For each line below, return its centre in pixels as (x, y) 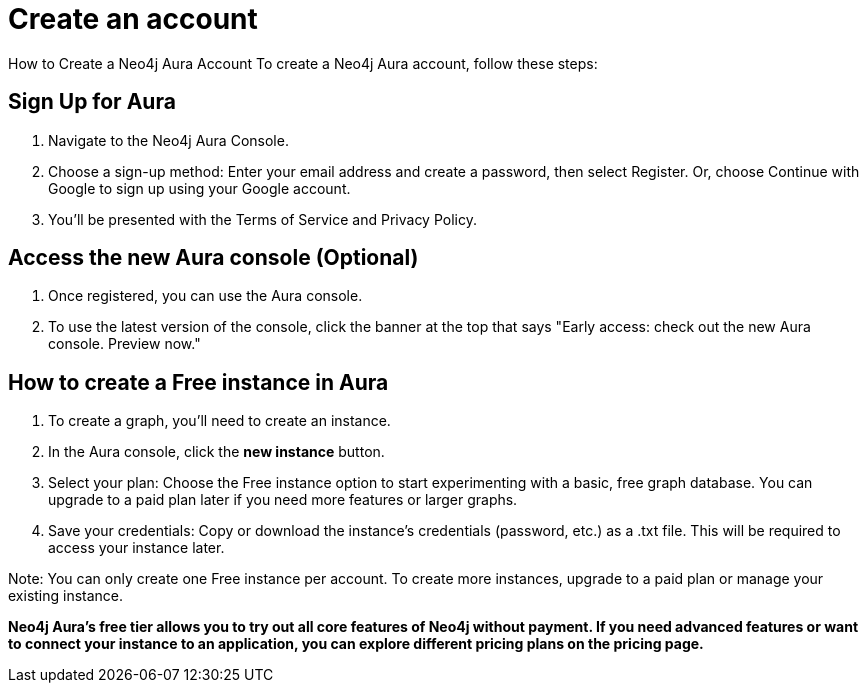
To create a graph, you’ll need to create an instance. (219, 421)
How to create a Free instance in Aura (198, 382)
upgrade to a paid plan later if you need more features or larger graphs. (283, 500)
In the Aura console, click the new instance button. (216, 452)
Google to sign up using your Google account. (199, 188)
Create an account (133, 19)
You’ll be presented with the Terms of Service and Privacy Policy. (262, 219)
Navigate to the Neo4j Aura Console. (168, 140)
